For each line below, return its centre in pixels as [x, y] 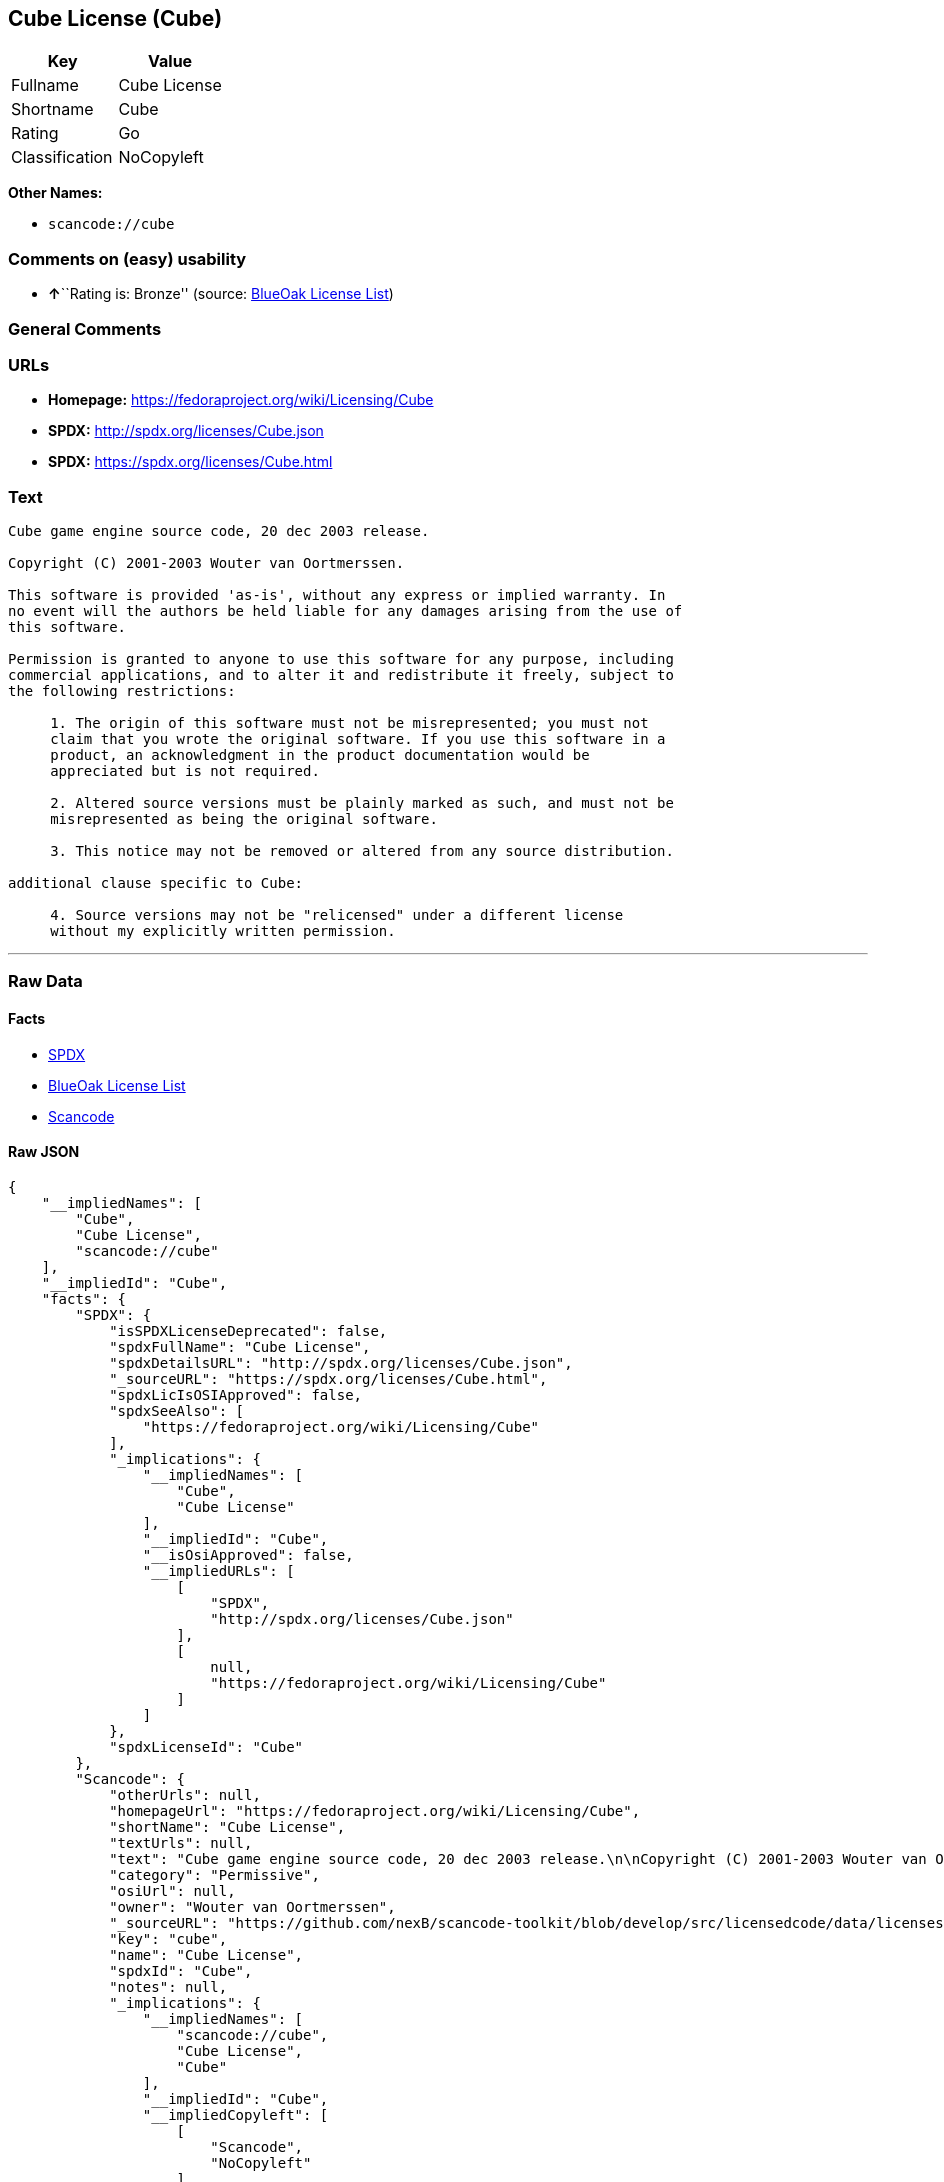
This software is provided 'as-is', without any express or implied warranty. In [337, 595]
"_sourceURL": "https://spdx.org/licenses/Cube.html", [328, 1378]
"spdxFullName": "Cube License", [240, 1346]
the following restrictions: [122, 691]
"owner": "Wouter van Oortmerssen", [252, 1906]
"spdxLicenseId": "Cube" [206, 1746]
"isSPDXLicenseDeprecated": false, [248, 1330]
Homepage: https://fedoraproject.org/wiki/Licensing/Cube [241, 400]
